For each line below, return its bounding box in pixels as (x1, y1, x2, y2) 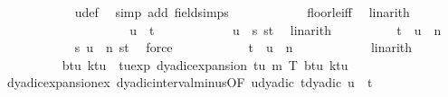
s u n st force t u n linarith (74, 38, 413, 57)
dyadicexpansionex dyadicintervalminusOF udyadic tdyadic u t (6, 73, 373, 92)
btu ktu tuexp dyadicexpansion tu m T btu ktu (62, 55, 348, 74)
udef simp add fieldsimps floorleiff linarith (74, 3, 410, 21)
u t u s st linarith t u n (129, 20, 442, 39)
